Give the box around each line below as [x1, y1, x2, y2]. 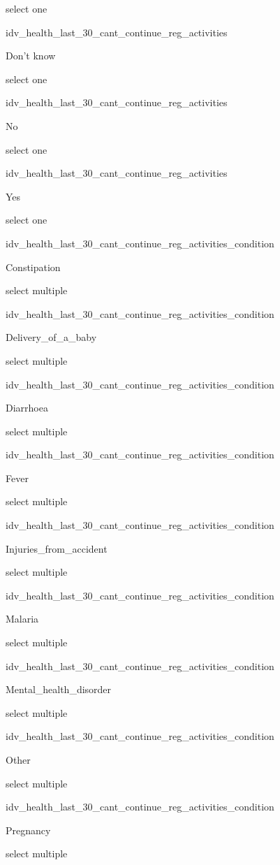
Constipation [6, 259, 61, 274]
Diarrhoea [6, 400, 48, 415]
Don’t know [6, 48, 56, 63]
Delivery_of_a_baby [6, 330, 97, 344]
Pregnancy [6, 822, 51, 837]
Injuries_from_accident [6, 541, 108, 555]
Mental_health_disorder [6, 682, 112, 697]
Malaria [6, 611, 39, 626]
